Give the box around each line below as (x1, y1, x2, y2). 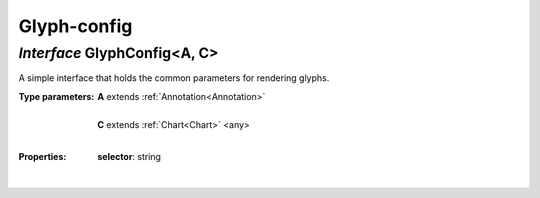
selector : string (97, 151, 162, 163)
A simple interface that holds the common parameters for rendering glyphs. (18, 72, 330, 84)
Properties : (18, 151, 67, 163)
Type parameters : (18, 90, 95, 102)
